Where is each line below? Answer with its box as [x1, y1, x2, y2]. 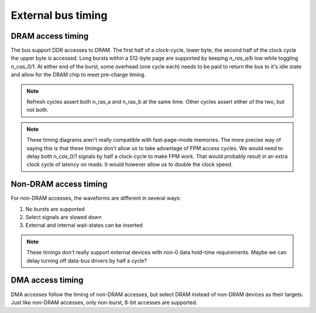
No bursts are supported [25, 205, 85, 212]
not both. [26, 106, 49, 114]
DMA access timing [11, 275, 84, 285]
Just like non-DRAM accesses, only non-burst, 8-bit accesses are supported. [11, 299, 198, 306]
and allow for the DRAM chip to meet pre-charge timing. [11, 71, 146, 79]
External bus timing [11, 9, 108, 22]
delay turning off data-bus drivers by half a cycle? [26, 257, 147, 264]
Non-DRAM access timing [11, 179, 108, 189]
